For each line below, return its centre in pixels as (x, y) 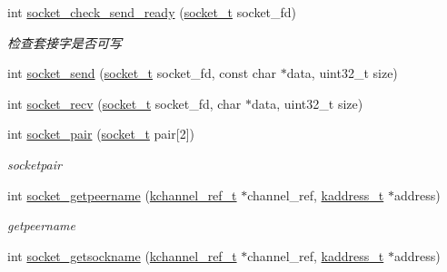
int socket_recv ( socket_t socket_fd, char (124, 103)
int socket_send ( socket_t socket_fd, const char (142, 73)
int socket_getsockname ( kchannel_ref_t (122, 255)
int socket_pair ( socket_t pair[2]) (101, 134)
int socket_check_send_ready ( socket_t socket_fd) (152, 12)
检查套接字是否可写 (65, 42)
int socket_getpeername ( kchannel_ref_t (122, 194)
